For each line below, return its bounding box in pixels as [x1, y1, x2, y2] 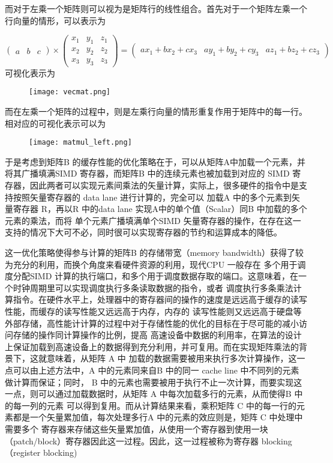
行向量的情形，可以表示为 [5, 14, 106, 26]
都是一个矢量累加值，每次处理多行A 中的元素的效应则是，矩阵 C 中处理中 [13, 411, 303, 423]
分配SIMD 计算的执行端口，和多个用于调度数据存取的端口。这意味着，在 [13, 270, 299, 282]
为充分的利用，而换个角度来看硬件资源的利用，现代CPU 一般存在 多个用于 [5, 258, 298, 270]
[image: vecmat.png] [29, 88, 111, 97]
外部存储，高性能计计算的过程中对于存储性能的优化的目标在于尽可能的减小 [5, 316, 299, 329]
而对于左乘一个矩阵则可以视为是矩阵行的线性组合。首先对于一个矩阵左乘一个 [5, 2, 307, 14]
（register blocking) [5, 446, 77, 459]
